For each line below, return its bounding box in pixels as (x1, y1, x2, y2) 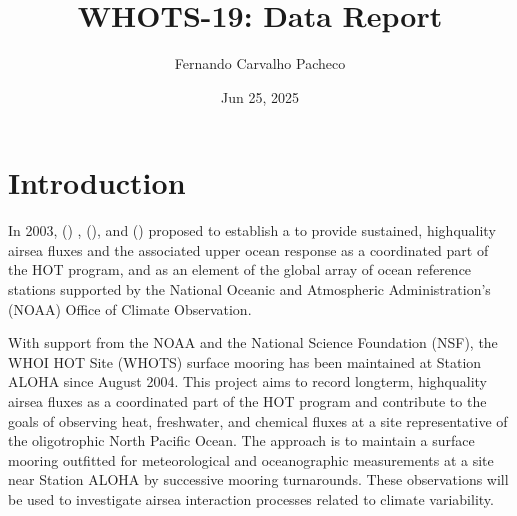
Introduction (8, 162, 186, 203)
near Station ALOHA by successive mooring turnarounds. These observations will (8, 469, 509, 490)
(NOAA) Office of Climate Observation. (8, 298, 252, 319)
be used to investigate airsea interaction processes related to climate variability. (8, 488, 494, 509)
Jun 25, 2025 (221, 86, 299, 107)
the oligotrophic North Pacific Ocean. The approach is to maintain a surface (8, 430, 475, 451)
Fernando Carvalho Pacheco (174, 53, 346, 74)
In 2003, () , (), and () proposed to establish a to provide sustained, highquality (8, 220, 496, 241)
